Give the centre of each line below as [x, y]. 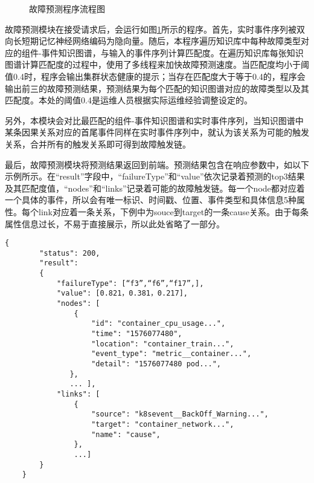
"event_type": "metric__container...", [171, 354]
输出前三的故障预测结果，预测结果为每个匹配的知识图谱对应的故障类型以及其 [157, 88]
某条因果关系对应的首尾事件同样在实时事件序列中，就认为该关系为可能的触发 [157, 132]
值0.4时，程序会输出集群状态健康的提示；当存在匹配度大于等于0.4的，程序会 [155, 76]
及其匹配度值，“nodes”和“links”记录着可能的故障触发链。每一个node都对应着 [155, 188]
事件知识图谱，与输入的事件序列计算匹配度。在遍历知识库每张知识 [172, 52]
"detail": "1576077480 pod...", [156, 364]
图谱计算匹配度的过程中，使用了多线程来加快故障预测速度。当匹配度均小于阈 [157, 64]
